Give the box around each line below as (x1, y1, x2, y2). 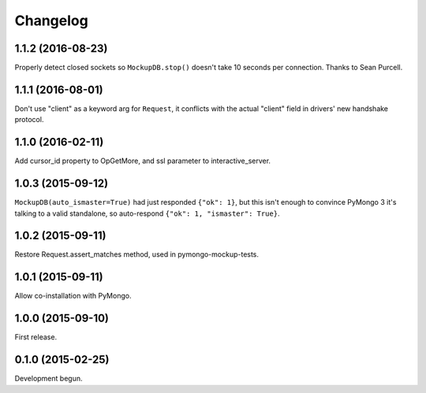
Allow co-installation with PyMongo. (14, 291, 132, 301)
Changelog (14, 12, 88, 29)
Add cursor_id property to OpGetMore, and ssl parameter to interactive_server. (14, 156, 271, 165)
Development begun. (14, 374, 83, 384)
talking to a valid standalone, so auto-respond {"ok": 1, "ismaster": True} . (14, 209, 280, 218)
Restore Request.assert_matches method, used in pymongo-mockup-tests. (14, 250, 260, 259)
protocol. (14, 115, 44, 124)
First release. (14, 332, 58, 342)
